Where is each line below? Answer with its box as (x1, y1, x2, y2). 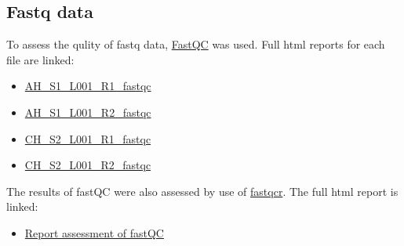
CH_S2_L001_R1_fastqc (24, 130, 151, 147)
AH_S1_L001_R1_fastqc (24, 78, 151, 94)
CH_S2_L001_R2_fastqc (24, 157, 151, 173)
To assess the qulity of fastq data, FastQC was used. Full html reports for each (6, 36, 385, 52)
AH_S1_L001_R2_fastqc (24, 103, 151, 120)
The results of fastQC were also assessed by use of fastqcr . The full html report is (6, 183, 399, 199)
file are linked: (6, 51, 75, 67)
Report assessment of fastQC (24, 224, 164, 241)
